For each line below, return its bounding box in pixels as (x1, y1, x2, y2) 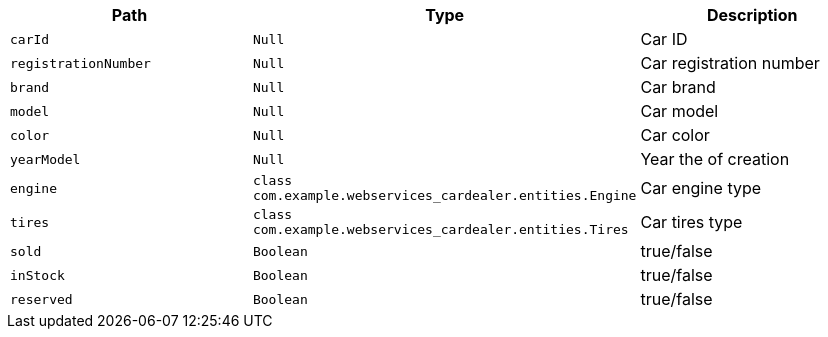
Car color (640, 125, 710, 145)
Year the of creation (640, 149, 790, 169)
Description (707, 5, 798, 25)
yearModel (10, 151, 81, 167)
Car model (640, 101, 719, 121)
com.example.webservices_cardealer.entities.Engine (252, 188, 637, 203)
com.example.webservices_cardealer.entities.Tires (252, 222, 629, 237)
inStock (10, 267, 65, 283)
